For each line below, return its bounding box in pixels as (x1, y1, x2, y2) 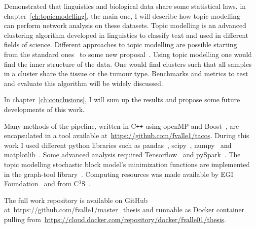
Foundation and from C (4, 178, 79, 189)
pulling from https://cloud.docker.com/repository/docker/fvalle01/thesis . (4, 214, 226, 224)
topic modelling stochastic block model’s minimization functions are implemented (4, 159, 250, 169)
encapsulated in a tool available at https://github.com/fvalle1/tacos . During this (4, 130, 249, 141)
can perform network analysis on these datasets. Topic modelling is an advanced (4, 20, 246, 30)
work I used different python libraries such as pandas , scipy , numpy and (4, 140, 232, 150)
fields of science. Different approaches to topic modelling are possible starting (4, 39, 237, 50)
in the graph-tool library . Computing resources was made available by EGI (4, 169, 234, 179)
